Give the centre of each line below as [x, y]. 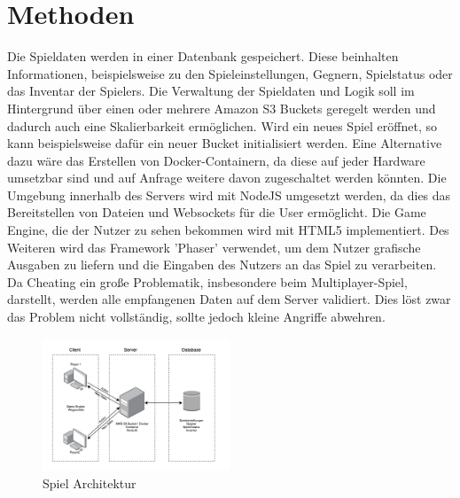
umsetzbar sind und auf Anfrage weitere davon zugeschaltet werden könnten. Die [227, 178]
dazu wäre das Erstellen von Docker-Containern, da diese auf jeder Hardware [216, 160]
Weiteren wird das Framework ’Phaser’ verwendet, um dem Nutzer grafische [214, 247]
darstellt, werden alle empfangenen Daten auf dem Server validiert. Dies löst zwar [229, 299]
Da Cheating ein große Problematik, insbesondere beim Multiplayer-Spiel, [207, 281]
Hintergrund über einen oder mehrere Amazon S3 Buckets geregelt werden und [222, 108]
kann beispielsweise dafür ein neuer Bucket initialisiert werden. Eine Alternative [225, 143]
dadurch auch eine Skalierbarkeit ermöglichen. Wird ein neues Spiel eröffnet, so [222, 125]
